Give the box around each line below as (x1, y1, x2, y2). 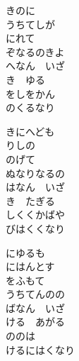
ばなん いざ (6, 300, 65, 315)
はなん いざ (6, 179, 65, 194)
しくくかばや (6, 207, 65, 222)
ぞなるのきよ (6, 44, 65, 59)
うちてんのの (6, 287, 65, 301)
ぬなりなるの (6, 165, 65, 180)
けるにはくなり (6, 342, 75, 357)
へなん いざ (6, 58, 65, 73)
